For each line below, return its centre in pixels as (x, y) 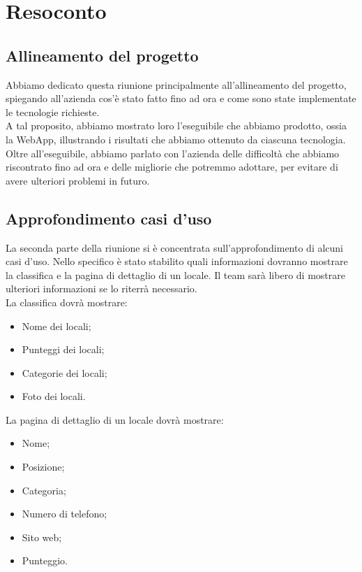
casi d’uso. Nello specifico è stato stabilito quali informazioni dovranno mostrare (177, 261)
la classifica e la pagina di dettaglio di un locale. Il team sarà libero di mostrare (175, 274)
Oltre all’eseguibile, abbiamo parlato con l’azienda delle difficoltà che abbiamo (173, 153)
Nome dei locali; (56, 326)
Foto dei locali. (54, 396)
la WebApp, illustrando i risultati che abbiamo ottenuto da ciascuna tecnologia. (176, 139)
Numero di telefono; (65, 514)
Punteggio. (45, 560)
